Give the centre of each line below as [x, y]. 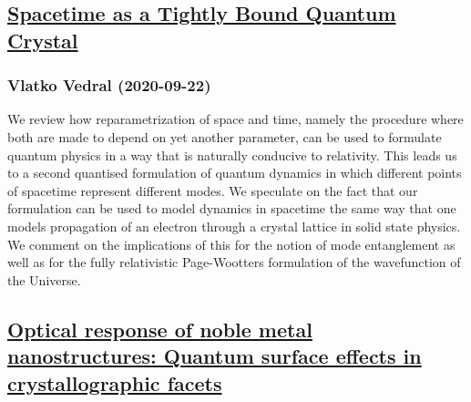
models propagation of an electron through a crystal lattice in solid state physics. [234, 226]
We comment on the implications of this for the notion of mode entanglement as [231, 244]
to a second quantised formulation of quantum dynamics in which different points [235, 173]
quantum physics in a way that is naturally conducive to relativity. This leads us [232, 155]
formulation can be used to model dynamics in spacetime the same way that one [232, 208]
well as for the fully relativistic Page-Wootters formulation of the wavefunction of [234, 262]
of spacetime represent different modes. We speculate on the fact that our [213, 190]
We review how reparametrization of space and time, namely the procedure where [235, 119]
